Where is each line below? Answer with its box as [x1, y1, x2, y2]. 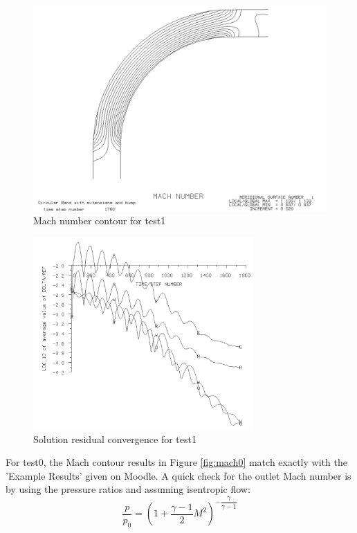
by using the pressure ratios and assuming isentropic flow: [6, 482, 250, 496]
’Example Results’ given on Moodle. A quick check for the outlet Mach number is [6, 468, 351, 482]
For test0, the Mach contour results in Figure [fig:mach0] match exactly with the [6, 455, 347, 469]
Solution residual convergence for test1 [33, 431, 196, 446]
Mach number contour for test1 [33, 213, 166, 228]
